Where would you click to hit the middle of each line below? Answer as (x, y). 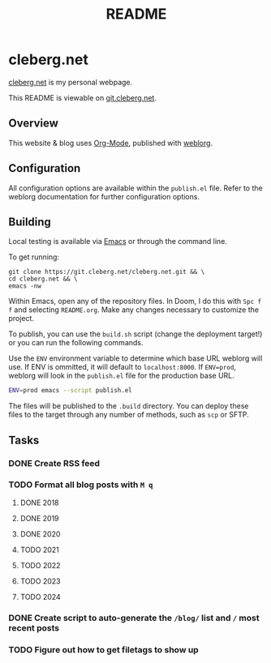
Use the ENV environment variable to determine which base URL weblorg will (135, 358)
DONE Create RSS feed (54, 463)
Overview (34, 124)
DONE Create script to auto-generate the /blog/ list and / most (134, 618)
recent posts (34, 627)
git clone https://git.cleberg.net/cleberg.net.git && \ (107, 272)
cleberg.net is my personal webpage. (71, 82)
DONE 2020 (40, 534)
